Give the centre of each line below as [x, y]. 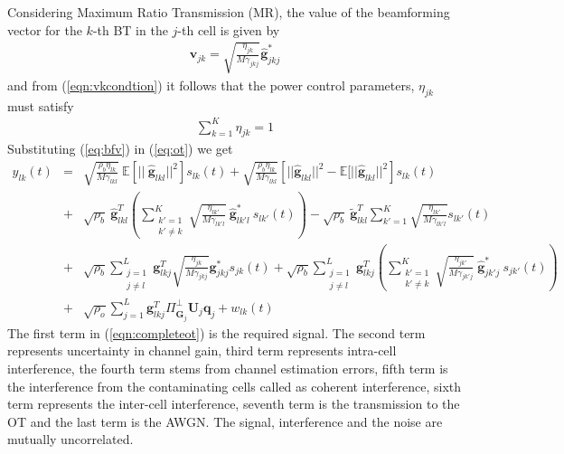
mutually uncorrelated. [70, 439]
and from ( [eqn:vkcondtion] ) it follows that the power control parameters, [211, 85]
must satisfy [41, 105]
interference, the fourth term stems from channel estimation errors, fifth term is [228, 368]
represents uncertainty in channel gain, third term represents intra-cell [202, 350]
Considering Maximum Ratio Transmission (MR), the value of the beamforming [229, 12]
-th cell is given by [229, 29]
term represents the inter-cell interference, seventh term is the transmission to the [234, 404]
